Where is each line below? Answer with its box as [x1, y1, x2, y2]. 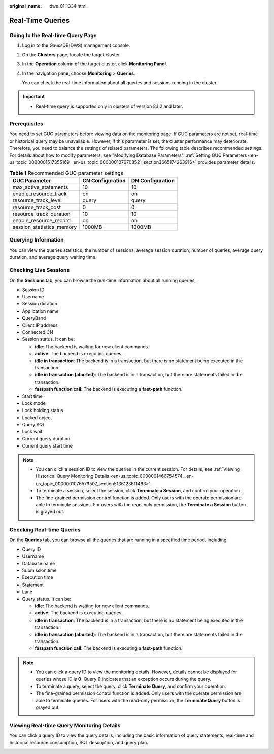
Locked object [22, 414, 52, 421]
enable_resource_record [12, 217, 71, 224]
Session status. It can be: [22, 336, 75, 342]
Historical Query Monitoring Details [36, 473, 109, 479]
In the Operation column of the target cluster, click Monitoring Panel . [22, 61, 167, 67]
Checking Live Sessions [9, 266, 70, 273]
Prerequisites [9, 120, 43, 127]
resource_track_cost [12, 203, 61, 211]
